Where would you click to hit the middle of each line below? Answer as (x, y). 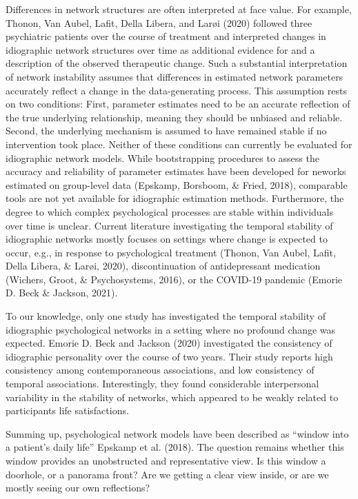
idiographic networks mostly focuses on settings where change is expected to (167, 239)
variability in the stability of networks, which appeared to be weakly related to (172, 397)
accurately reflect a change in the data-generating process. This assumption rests (176, 90)
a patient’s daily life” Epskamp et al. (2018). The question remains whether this (175, 447)
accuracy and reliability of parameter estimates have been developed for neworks (176, 171)
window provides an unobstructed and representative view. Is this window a (166, 460)
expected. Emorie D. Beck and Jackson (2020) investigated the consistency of (169, 343)
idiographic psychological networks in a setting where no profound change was (171, 329)
